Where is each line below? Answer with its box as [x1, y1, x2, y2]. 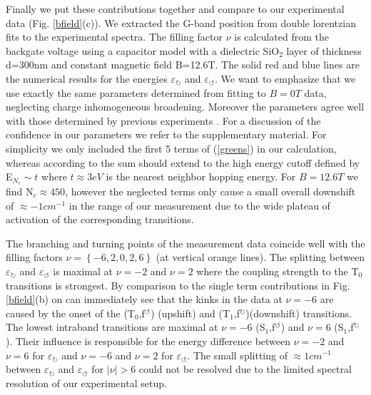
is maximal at [53, 263, 113, 278]
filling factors [6, 250, 63, 265]
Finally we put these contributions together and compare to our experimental [6, 1, 345, 16]
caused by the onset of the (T [6, 305, 135, 320]
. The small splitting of [187, 347, 288, 362]
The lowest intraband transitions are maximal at [6, 319, 218, 334]
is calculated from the [234, 29, 329, 44]
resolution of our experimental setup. [6, 375, 167, 390]
